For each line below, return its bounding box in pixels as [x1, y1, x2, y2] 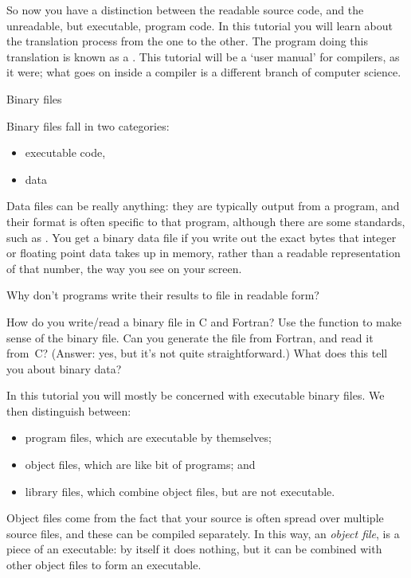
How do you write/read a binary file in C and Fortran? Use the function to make [6, 313, 401, 330]
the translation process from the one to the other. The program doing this [6, 33, 368, 49]
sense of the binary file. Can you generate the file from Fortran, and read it [6, 329, 374, 346]
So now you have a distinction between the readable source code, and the [6, 2, 364, 18]
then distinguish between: [6, 402, 131, 419]
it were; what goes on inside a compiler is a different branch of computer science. [6, 64, 401, 80]
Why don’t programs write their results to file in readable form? [6, 287, 319, 303]
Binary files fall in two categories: [6, 117, 170, 134]
